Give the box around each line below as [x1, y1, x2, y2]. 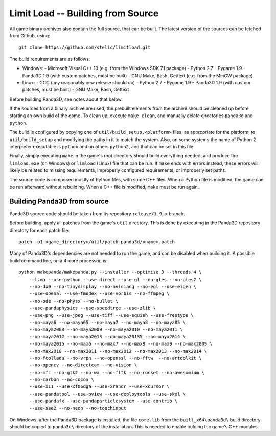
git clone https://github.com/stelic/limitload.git [18, 44, 151, 51]
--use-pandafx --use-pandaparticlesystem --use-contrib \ [29, 398, 178, 404]
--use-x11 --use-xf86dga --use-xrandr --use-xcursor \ [29, 384, 170, 389]
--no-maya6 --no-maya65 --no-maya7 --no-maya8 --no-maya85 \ [29, 319, 186, 325]
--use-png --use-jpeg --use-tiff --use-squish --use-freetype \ [29, 312, 194, 318]
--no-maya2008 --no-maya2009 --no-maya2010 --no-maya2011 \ [29, 327, 183, 332]
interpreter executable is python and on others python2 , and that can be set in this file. [9, 144, 195, 150]
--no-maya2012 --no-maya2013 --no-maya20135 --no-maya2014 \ [29, 334, 186, 339]
